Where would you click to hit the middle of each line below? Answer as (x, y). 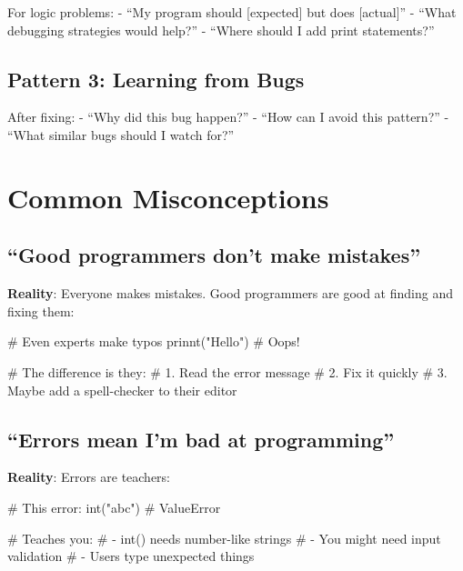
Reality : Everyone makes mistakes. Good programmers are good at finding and (230, 293)
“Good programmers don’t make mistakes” (214, 255)
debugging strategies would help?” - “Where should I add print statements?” (221, 30)
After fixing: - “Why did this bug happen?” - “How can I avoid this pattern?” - (228, 117)
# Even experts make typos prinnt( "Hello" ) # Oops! (154, 341)
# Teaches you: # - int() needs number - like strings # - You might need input (224, 538)
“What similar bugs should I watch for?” (121, 134)
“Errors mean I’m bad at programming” (201, 439)
